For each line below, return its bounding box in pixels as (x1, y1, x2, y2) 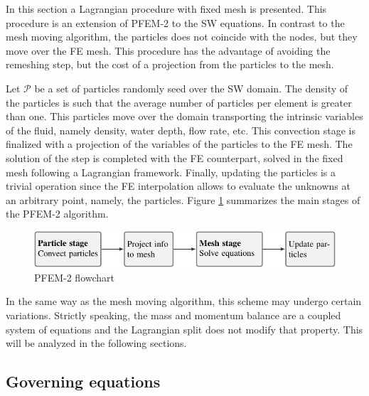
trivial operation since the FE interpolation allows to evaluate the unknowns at (6, 178, 351, 193)
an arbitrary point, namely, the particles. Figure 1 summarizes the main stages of (6, 192, 360, 207)
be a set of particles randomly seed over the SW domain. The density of (34, 80, 348, 95)
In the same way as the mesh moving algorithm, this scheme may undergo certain (6, 294, 362, 309)
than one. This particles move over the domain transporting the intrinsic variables (6, 109, 363, 124)
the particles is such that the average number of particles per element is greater (6, 95, 352, 109)
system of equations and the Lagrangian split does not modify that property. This (6, 321, 363, 336)
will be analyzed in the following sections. (6, 336, 187, 350)
